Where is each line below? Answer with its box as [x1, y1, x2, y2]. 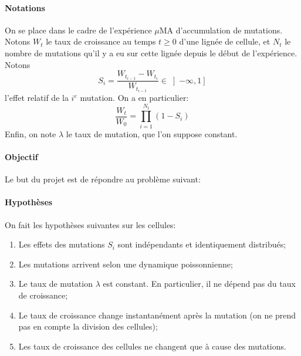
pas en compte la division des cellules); [18, 320, 158, 333]
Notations [5, 1, 45, 13]
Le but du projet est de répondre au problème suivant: [5, 173, 201, 185]
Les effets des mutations [18, 238, 105, 250]
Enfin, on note [5, 127, 56, 140]
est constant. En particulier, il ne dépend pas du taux [103, 277, 296, 290]
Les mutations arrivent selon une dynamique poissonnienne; [18, 257, 233, 270]
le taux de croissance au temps [46, 35, 156, 48]
